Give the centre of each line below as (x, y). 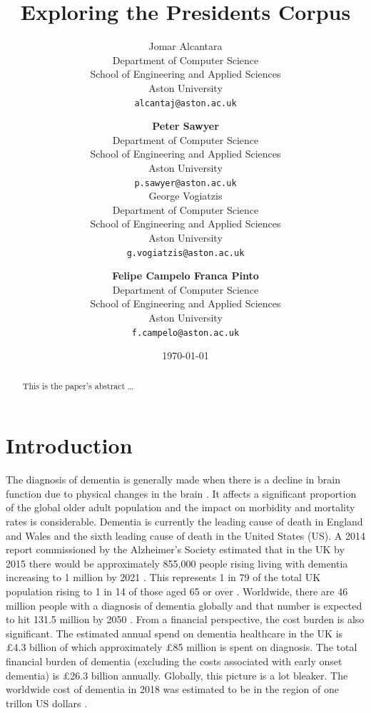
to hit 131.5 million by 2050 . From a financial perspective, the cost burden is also (185, 619)
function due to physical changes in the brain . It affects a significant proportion (181, 493)
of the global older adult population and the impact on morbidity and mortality (181, 507)
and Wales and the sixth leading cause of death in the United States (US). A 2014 (185, 535)
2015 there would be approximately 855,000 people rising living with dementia (177, 563)
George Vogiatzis (185, 196)
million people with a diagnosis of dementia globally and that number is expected (184, 605)
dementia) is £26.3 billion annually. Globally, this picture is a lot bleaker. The (177, 675)
